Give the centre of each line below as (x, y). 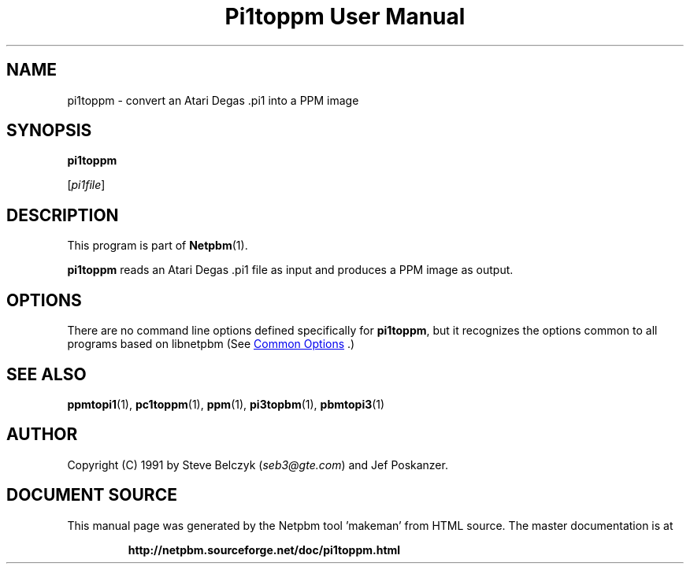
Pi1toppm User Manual (345, 17)
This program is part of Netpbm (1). (158, 246)
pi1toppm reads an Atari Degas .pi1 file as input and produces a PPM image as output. (290, 270)
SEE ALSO (46, 374)
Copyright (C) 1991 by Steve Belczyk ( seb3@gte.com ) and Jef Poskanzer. (258, 465)
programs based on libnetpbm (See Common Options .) (211, 344)
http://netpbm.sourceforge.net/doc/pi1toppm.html (264, 550)
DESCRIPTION (63, 215)
